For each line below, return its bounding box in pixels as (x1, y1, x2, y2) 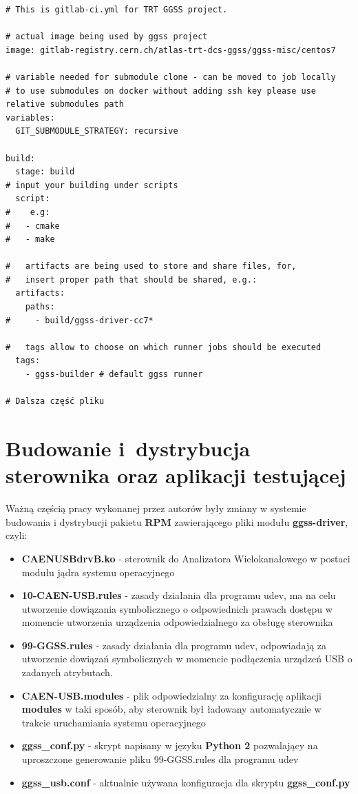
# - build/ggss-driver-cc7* (6, 315, 154, 325)
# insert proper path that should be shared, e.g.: (6, 274, 257, 285)
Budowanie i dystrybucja (6, 434, 251, 462)
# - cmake (6, 221, 60, 231)
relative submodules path (6, 99, 124, 110)
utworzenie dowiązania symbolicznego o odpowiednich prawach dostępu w (21, 601, 333, 615)
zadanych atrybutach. (21, 665, 113, 680)
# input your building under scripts (6, 180, 178, 190)
